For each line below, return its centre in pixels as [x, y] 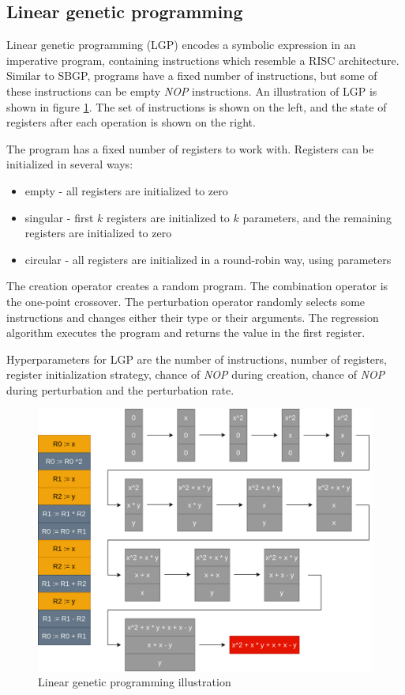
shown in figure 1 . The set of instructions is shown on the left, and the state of [197, 106]
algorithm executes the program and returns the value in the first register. [186, 332]
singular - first [59, 217]
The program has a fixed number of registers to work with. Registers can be [190, 148]
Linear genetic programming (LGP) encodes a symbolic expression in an [181, 45]
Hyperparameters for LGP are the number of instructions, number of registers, [197, 359]
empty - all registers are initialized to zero [126, 190]
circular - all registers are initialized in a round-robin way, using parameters [208, 259]
